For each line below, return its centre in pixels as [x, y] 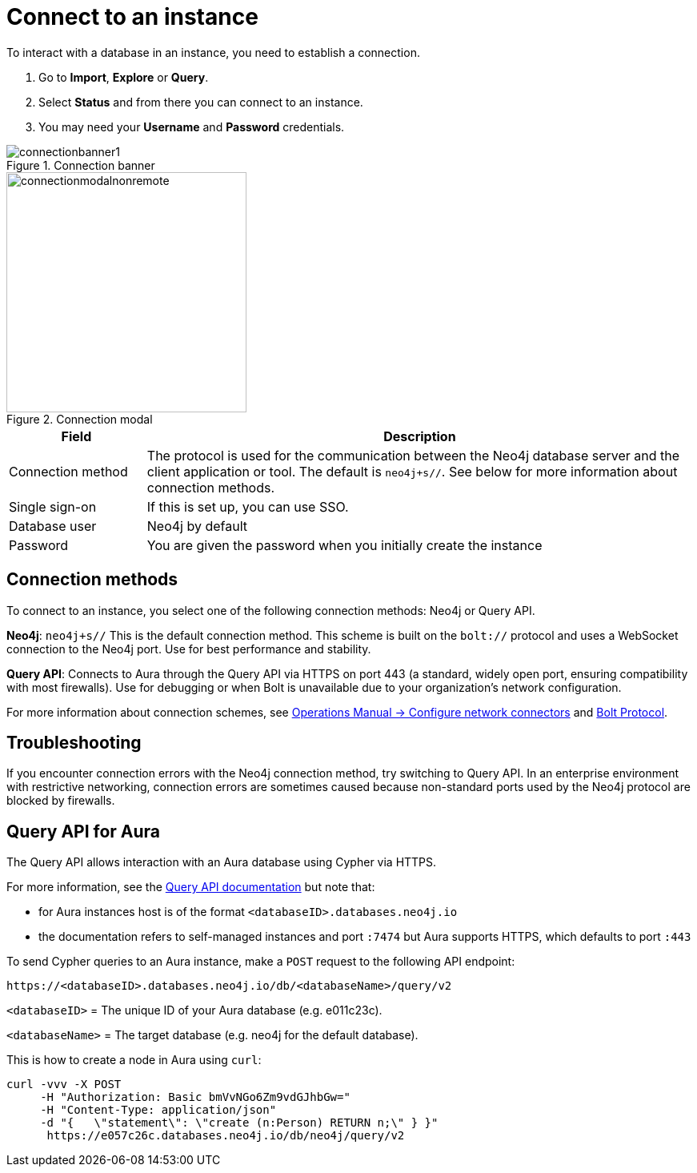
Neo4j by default [197, 526]
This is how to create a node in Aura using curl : [134, 1060]
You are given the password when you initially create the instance [344, 545]
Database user [53, 526]
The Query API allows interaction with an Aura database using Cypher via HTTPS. [222, 862]
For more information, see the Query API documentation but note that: [191, 887]
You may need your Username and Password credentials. [192, 127]
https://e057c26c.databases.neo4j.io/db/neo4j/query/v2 [226, 1136]
